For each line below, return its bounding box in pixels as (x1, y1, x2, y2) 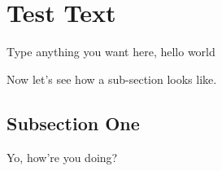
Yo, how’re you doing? (7, 148, 118, 165)
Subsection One (7, 110, 140, 135)
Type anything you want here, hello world (7, 43, 215, 60)
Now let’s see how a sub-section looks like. (7, 70, 217, 87)
